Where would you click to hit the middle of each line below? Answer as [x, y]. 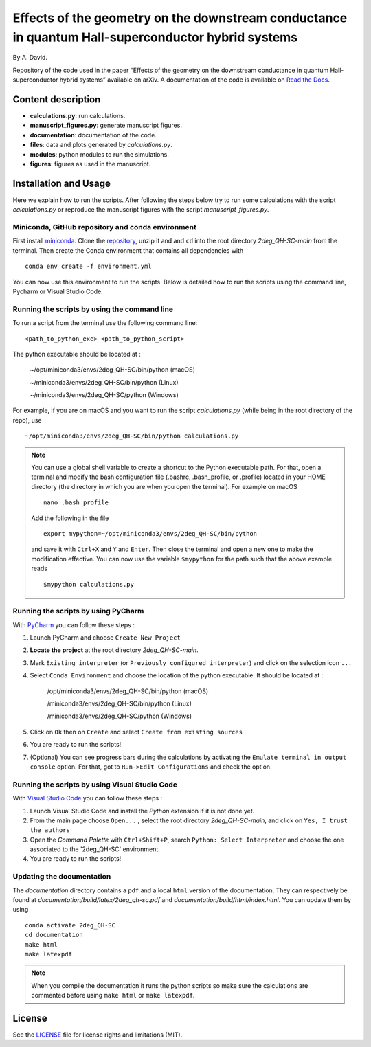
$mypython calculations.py [89, 584]
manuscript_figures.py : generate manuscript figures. [106, 125]
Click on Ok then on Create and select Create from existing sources [136, 732]
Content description [57, 99]
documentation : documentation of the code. [93, 135]
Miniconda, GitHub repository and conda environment [105, 227]
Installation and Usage [62, 183]
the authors [50, 830]
